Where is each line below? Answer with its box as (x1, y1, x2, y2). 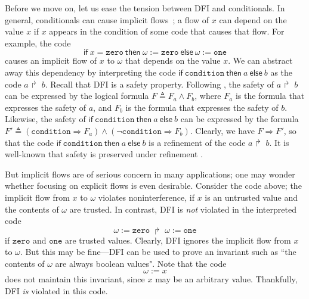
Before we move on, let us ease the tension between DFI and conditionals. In (5, 2, 285, 14)
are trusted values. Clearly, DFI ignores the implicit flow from (64, 233, 291, 246)
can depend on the (219, 13, 287, 26)
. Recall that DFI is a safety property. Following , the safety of (45, 77, 274, 90)
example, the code (5, 36, 71, 49)
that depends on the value (125, 54, 221, 67)
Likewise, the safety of (5, 113, 86, 125)
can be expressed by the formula (180, 113, 299, 125)
